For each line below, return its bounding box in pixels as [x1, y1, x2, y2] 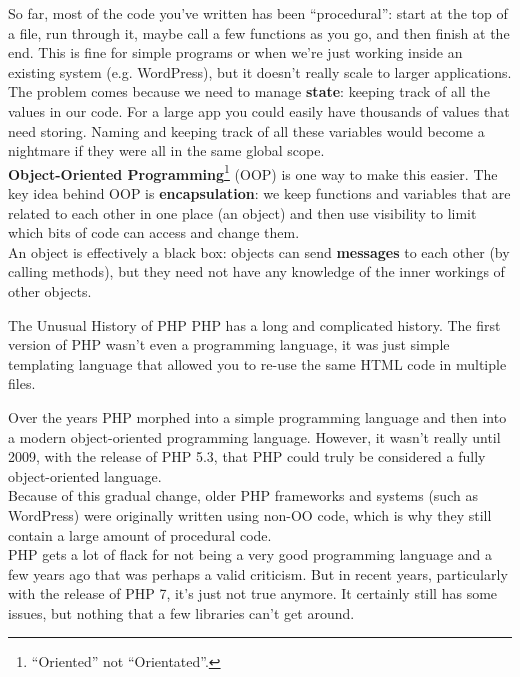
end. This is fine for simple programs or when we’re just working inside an [8, 42, 463, 63]
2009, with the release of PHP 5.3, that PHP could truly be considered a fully [8, 446, 486, 467]
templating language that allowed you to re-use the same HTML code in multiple [8, 353, 507, 374]
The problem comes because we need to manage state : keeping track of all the [8, 81, 490, 102]
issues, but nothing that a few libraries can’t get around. [8, 602, 355, 623]
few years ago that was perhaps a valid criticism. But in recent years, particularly [8, 563, 508, 584]
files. [8, 373, 36, 394]
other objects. [8, 280, 92, 301]
